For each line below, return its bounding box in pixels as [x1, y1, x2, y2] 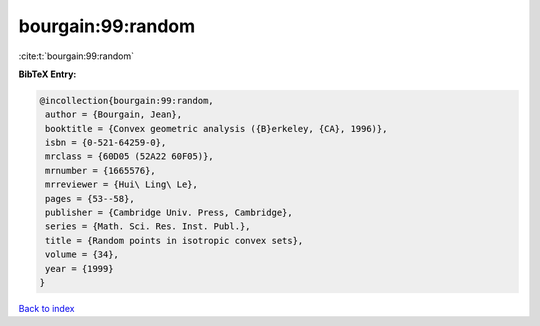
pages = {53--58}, [45, 193, 135, 204]
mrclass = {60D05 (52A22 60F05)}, [45, 151, 214, 162]
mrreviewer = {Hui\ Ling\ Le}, [45, 179, 199, 190]
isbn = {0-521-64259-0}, [45, 137, 167, 149]
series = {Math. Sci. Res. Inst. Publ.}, [45, 221, 251, 232]
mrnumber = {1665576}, [45, 165, 157, 176]
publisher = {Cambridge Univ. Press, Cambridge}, [45, 207, 294, 219]
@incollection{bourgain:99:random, [39, 95, 214, 106]
